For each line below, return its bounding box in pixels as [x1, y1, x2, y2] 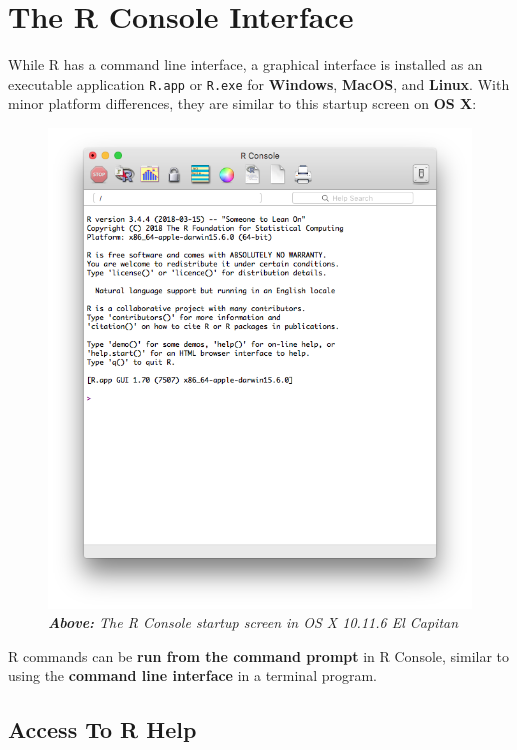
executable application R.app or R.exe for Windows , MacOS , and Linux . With [8, 73, 510, 94]
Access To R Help [8, 714, 197, 745]
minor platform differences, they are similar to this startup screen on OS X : [8, 93, 477, 114]
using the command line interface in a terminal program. [8, 665, 378, 686]
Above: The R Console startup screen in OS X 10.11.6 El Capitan [48, 612, 459, 633]
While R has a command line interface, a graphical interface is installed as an [8, 54, 483, 75]
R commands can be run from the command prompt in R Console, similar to [8, 645, 510, 666]
